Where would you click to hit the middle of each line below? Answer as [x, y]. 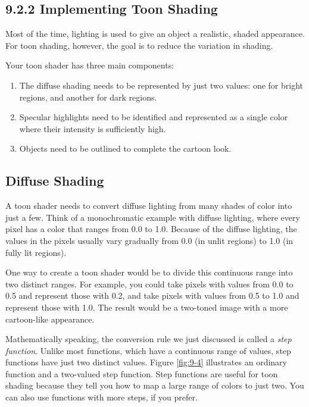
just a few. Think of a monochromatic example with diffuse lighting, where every [153, 217]
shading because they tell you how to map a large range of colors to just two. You [155, 385]
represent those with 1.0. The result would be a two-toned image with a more [147, 307]
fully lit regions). [36, 252]
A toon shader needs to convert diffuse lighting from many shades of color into [149, 206]
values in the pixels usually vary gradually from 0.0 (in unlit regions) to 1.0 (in [149, 240]
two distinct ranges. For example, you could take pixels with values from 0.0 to [149, 284]
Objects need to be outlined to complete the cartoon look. [125, 148]
